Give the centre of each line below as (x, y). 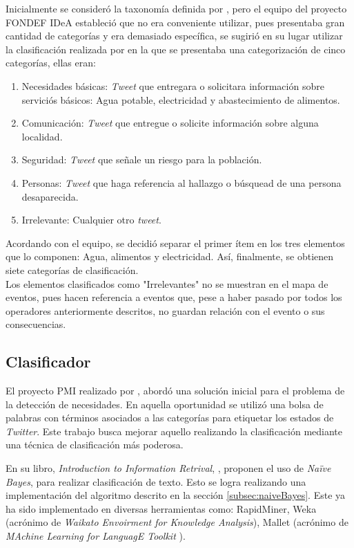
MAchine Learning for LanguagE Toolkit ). (96, 536)
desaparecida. (50, 196)
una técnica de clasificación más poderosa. (95, 445)
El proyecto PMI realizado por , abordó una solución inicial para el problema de (175, 391)
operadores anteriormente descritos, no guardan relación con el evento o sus (165, 310)
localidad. (42, 136)
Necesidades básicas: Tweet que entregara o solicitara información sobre (173, 85)
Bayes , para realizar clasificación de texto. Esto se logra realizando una (156, 481)
